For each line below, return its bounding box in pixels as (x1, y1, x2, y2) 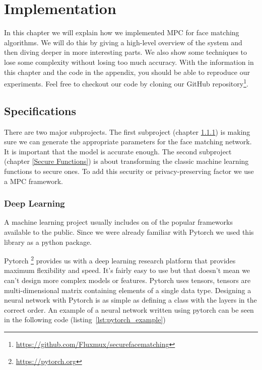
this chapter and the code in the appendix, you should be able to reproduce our (4, 66, 250, 77)
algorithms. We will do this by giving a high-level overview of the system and (4, 37, 242, 47)
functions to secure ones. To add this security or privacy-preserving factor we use (4, 165, 254, 176)
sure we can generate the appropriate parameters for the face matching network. (4, 136, 252, 147)
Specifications (4, 103, 77, 118)
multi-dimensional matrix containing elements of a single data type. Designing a (4, 285, 251, 295)
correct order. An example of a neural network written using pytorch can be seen (4, 304, 254, 315)
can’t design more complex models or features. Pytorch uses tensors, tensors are (4, 274, 251, 285)
